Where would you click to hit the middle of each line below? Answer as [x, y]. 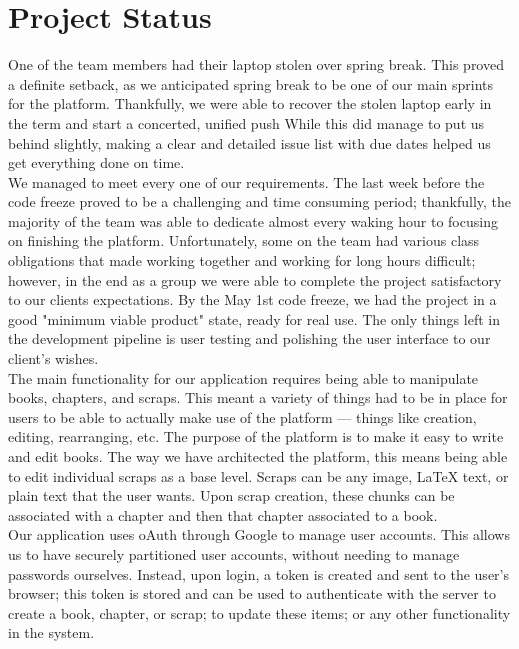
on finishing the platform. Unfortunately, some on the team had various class [244, 240]
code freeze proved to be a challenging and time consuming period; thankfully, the [260, 201]
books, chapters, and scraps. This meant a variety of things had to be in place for [258, 397]
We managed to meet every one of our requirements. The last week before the [246, 181]
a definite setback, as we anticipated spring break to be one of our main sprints [251, 83]
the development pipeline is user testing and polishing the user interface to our [249, 338]
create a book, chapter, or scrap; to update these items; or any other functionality [259, 612]
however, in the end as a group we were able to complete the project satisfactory [255, 279]
